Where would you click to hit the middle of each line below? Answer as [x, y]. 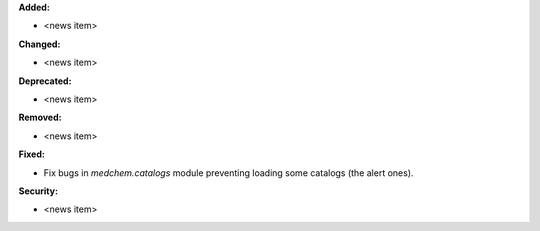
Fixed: [31, 154]
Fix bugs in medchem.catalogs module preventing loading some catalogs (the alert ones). [228, 172]
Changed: [39, 44]
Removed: [40, 117]
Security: [38, 191]
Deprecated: [45, 81]
